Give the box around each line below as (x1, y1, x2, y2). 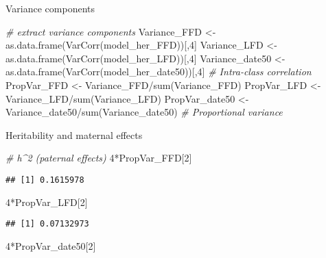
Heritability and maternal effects (5, 127, 143, 142)
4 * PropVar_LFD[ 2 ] (5, 194, 88, 209)
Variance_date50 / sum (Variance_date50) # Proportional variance (5, 105, 283, 119)
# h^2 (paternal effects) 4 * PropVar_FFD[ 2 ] (5, 151, 192, 165)
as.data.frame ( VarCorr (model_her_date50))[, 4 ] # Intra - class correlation (5, 64, 312, 79)
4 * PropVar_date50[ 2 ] (5, 238, 96, 253)
